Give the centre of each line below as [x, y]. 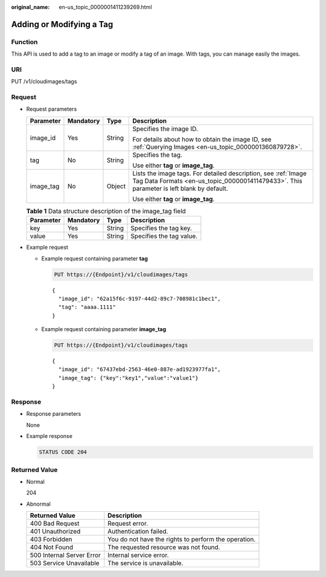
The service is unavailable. [145, 563]
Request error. [128, 524]
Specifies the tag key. [161, 228]
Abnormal [38, 504]
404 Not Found [52, 547]
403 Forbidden [51, 540]
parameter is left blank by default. [181, 189]
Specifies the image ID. [165, 129]
